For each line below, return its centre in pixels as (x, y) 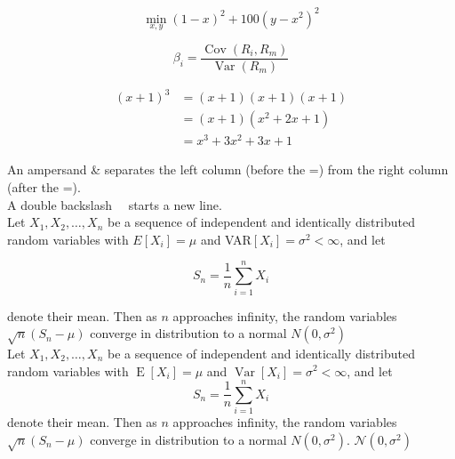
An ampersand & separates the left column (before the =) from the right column (228, 169)
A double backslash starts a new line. (115, 204)
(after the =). (44, 187)
